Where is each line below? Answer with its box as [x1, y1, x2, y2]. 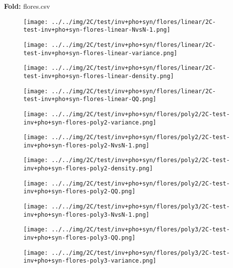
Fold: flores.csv [4, 1, 50, 11]
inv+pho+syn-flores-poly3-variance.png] [23, 257, 157, 265]
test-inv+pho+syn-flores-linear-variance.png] [23, 49, 177, 57]
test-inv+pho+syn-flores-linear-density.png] [23, 72, 174, 80]
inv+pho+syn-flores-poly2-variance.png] [23, 119, 157, 126]
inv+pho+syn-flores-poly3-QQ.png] [23, 234, 136, 242]
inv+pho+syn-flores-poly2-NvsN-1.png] [23, 142, 149, 149]
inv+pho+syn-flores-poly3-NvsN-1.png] [23, 211, 149, 218]
